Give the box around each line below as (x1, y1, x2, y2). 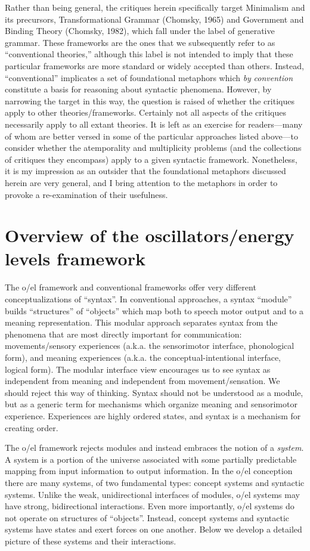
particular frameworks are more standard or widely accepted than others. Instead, (5, 59, 304, 72)
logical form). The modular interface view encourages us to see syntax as (5, 363, 271, 375)
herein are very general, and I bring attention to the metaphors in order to (5, 176, 278, 188)
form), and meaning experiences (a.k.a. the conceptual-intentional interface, (5, 351, 281, 363)
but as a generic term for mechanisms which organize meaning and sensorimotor (5, 398, 297, 410)
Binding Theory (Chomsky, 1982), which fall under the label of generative (5, 24, 275, 37)
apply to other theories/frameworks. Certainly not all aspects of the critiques (5, 106, 286, 119)
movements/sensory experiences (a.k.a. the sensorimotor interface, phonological (5, 339, 294, 352)
